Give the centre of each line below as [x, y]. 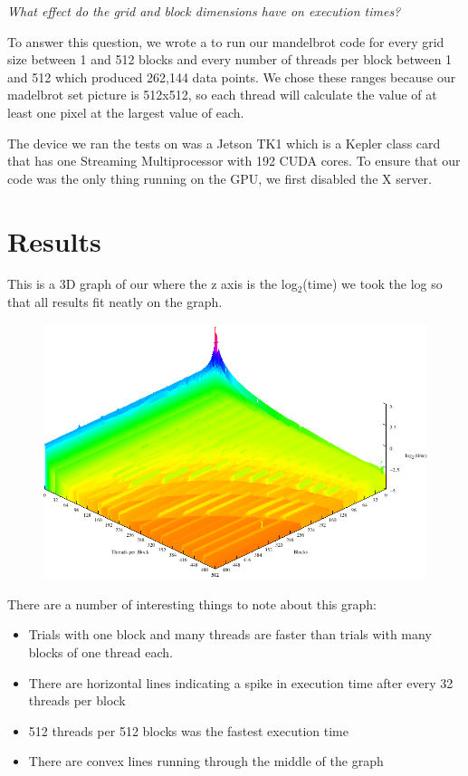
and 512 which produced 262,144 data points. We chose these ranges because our [232, 77]
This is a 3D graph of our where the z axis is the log [153, 284]
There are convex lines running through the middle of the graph [206, 761]
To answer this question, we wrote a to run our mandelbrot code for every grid [226, 41]
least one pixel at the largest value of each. [126, 112]
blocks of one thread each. [100, 652]
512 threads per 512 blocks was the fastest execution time [188, 730]
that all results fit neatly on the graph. [115, 302]
